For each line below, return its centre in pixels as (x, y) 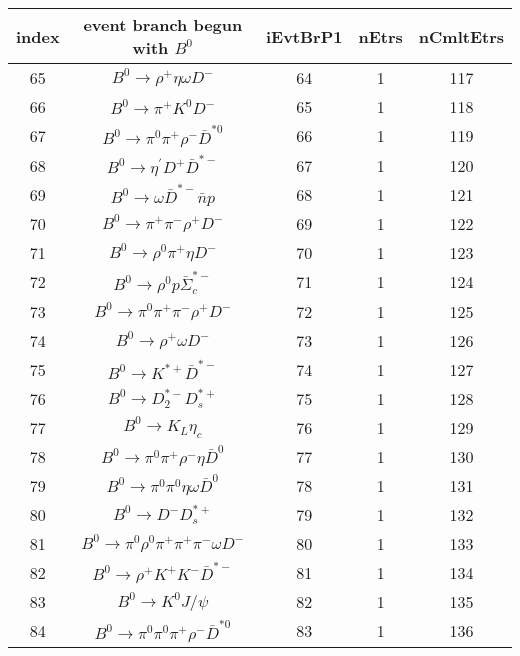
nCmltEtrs (461, 36)
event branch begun (163, 24)
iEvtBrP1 (304, 36)
